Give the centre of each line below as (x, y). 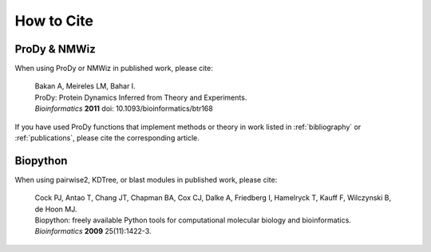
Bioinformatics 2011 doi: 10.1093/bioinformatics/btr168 (124, 108)
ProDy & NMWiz (55, 49)
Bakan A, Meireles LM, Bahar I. (85, 86)
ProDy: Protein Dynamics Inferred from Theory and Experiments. (141, 97)
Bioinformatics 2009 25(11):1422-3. (93, 231)
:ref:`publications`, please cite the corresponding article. (107, 138)
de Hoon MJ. (56, 209)
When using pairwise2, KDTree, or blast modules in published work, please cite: (146, 179)
